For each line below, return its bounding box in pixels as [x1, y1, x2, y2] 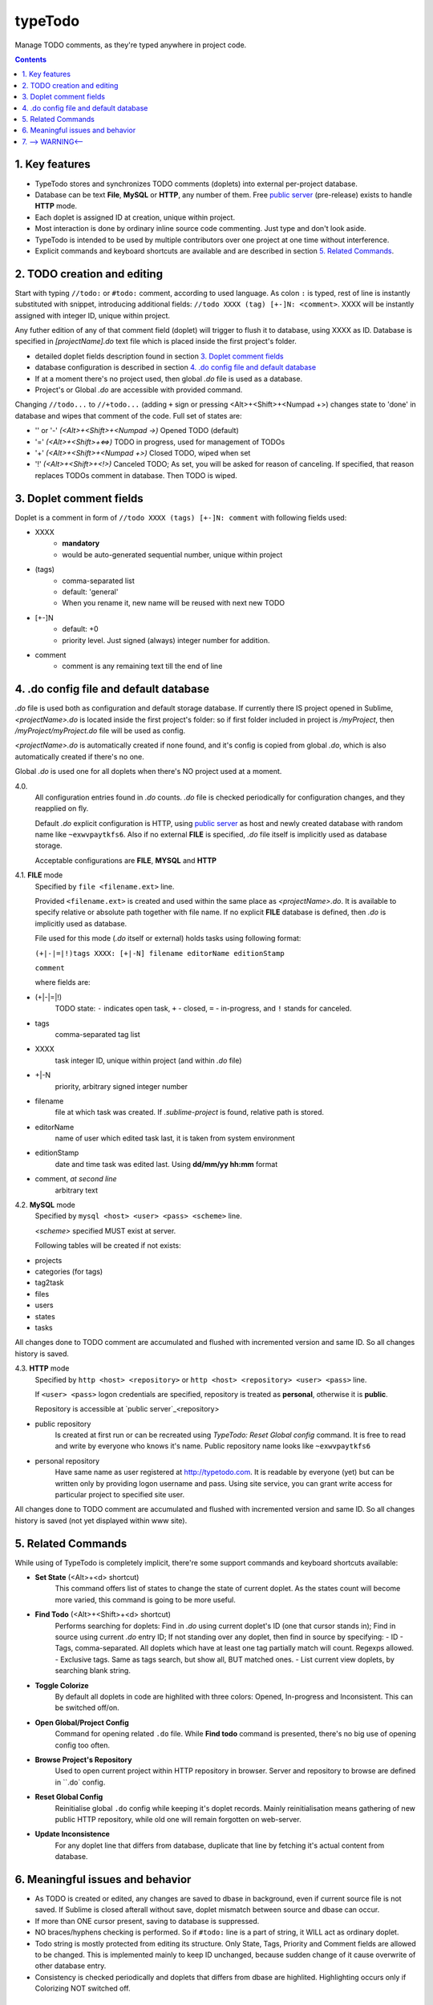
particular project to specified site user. [55, 1490, 184, 1500]
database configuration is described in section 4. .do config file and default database [34, 363, 317, 372]
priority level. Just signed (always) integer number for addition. [62, 635, 270, 645]
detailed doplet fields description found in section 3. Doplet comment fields [34, 351, 284, 361]
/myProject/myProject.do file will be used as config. [14, 726, 186, 735]
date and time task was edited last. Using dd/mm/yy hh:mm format [55, 1159, 278, 1169]
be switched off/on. [55, 1703, 119, 1712]
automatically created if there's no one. [14, 751, 144, 761]
